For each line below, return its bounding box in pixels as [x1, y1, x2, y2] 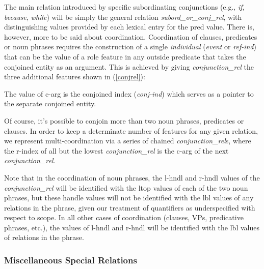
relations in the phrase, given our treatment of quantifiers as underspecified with [4, 202, 255, 213]
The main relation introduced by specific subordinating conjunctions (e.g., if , [4, 2, 245, 12]
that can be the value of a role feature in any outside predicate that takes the [4, 51, 246, 62]
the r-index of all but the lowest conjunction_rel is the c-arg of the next [4, 145, 229, 156]
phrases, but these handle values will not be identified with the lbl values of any [4, 192, 254, 203]
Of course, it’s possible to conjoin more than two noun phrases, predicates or [4, 115, 244, 126]
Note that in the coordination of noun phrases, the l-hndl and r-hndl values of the [4, 172, 260, 183]
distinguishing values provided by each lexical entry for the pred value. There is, [4, 21, 254, 32]
